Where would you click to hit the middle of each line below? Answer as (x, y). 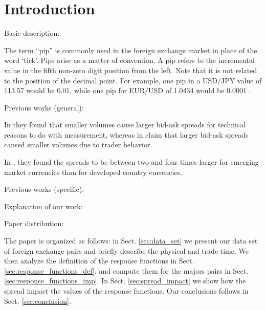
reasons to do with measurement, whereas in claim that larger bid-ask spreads (126, 134)
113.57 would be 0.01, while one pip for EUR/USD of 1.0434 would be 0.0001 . (128, 90)
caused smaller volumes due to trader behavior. (78, 145)
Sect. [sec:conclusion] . (38, 301)
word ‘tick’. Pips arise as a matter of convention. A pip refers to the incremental (129, 60)
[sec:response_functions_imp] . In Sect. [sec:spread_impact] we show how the (125, 281)
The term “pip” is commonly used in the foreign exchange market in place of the (131, 50)
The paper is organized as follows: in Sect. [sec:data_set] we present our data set (131, 241)
